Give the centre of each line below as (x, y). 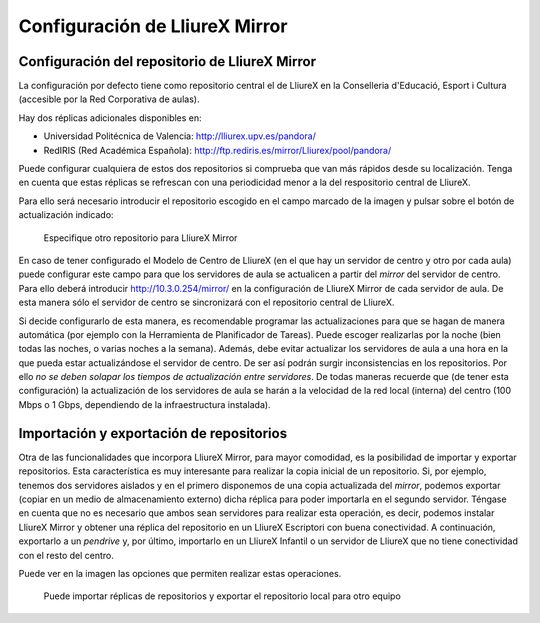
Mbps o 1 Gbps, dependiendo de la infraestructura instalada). (144, 404)
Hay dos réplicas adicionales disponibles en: (110, 117)
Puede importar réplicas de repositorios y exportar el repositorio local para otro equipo (222, 596)
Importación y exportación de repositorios (153, 433)
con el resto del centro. (66, 555)
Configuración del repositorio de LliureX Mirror (167, 61)
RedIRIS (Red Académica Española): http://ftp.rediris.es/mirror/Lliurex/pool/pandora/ (217, 150)
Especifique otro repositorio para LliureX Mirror (140, 237)
